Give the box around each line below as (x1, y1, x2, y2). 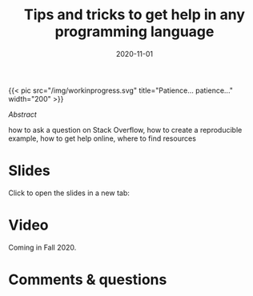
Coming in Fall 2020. (8, 242, 77, 252)
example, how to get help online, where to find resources (8, 134, 196, 143)
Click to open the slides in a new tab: (8, 188, 131, 198)
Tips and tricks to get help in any (23, 6, 246, 24)
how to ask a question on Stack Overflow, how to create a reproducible (8, 125, 243, 134)
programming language (54, 22, 215, 41)
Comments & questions (8, 270, 167, 289)
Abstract (8, 110, 38, 119)
